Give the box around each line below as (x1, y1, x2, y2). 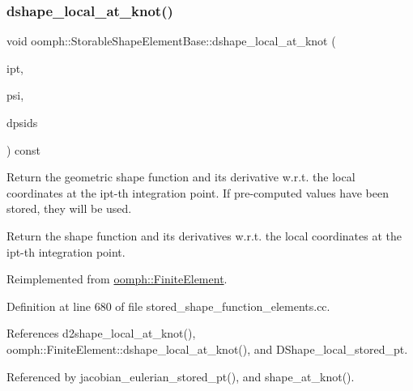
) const (6, 141, 41, 158)
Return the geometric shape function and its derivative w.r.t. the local (6, 168, 356, 185)
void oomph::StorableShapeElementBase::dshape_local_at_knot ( (6, 32, 336, 49)
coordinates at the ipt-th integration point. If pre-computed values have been (6, 184, 390, 201)
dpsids (6, 114, 38, 130)
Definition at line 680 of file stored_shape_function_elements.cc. (6, 297, 330, 314)
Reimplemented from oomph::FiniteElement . (6, 270, 228, 287)
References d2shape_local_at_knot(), (6, 325, 196, 342)
